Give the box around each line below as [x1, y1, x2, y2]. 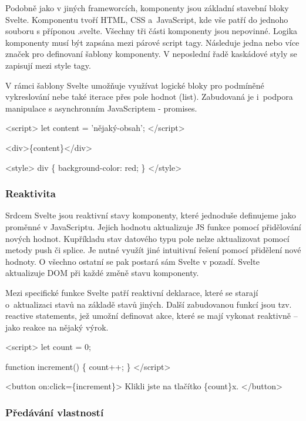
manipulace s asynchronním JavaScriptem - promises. [5, 102, 197, 114]
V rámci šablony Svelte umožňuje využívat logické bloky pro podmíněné [5, 79, 264, 91]
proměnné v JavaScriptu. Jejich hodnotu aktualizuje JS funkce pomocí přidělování [5, 220, 301, 233]
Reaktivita [5, 186, 56, 201]
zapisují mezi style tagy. [5, 59, 91, 71]
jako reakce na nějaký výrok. [5, 321, 109, 333]
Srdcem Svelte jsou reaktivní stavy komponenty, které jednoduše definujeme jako [5, 209, 296, 221]
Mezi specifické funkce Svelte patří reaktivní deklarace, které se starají [5, 286, 258, 298]
